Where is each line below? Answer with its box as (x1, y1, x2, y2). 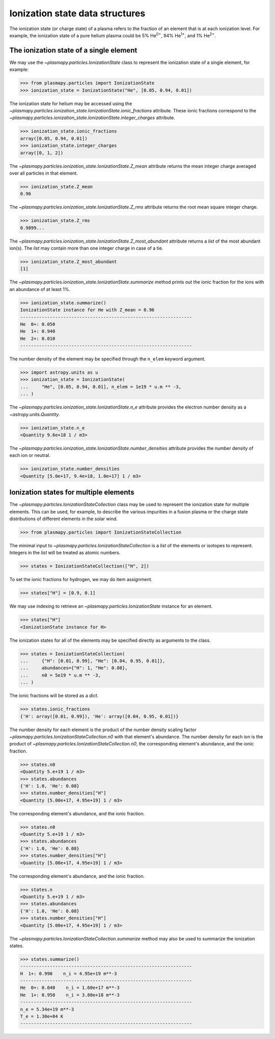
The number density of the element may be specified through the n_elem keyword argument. (9, 356, 206, 362)
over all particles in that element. (9, 170, 78, 176)
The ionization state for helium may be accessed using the (9, 100, 132, 107)
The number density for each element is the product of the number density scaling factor (9, 727, 197, 733)
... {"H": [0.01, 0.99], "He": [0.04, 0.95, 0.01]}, (20, 658, 166, 664)
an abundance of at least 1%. (9, 286, 71, 292)
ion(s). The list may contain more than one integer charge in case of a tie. (9, 245, 163, 251)
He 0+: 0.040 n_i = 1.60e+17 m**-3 (20, 985, 120, 990)
